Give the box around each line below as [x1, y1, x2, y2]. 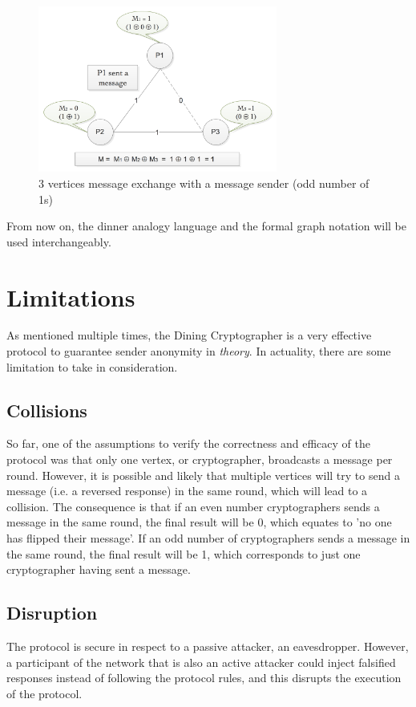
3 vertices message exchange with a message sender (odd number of [38, 174, 370, 191]
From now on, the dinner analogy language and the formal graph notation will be [6, 217, 406, 234]
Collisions [6, 397, 87, 422]
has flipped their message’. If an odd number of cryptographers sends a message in [6, 530, 410, 546]
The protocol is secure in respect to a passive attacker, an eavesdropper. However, [6, 637, 409, 654]
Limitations [6, 280, 135, 313]
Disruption [6, 600, 98, 625]
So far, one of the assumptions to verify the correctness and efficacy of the [6, 435, 370, 452]
